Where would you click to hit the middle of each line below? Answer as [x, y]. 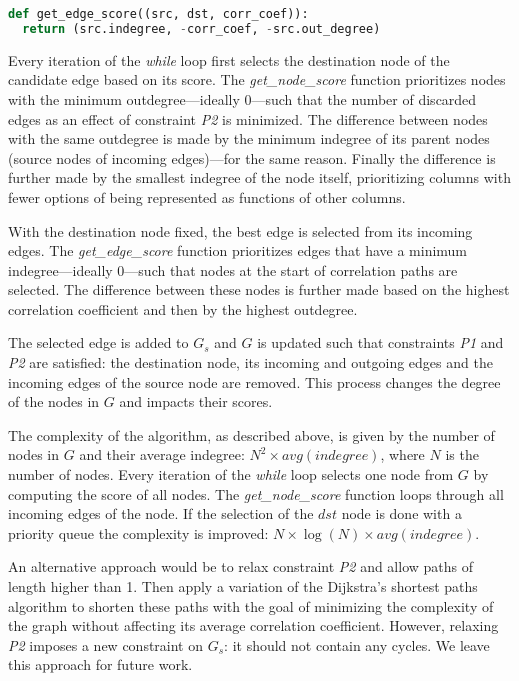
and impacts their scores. [196, 401]
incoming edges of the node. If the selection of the [161, 513]
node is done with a [401, 513]
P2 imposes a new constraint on [106, 644]
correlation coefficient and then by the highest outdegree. [183, 308]
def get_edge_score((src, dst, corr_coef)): [158, 14]
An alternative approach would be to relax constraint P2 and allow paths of [240, 566]
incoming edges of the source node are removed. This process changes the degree [254, 381]
